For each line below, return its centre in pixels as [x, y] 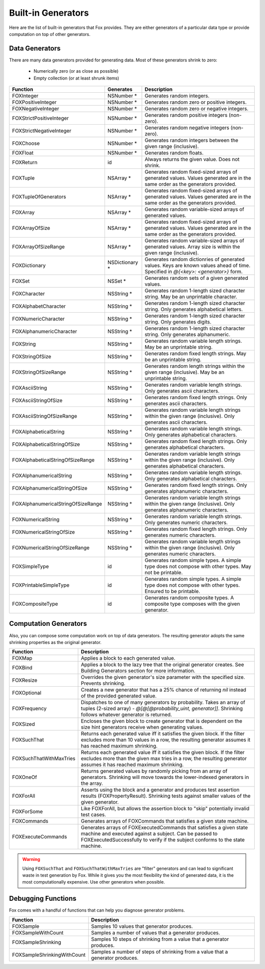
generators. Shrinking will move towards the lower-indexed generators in [165, 777]
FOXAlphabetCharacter [39, 306]
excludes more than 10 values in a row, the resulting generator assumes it [166, 740]
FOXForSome [27, 811]
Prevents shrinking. [103, 683]
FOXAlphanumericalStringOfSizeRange [57, 504]
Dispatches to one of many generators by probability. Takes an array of [163, 702]
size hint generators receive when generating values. [142, 727]
